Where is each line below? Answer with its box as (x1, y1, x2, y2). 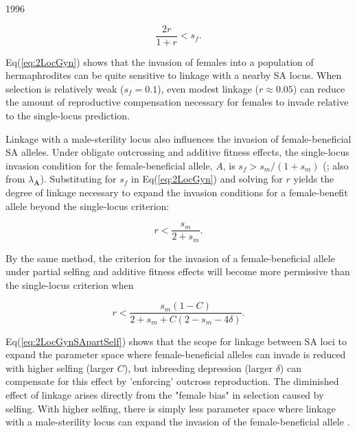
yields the (293, 172, 334, 186)
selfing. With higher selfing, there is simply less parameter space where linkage (5, 401, 336, 415)
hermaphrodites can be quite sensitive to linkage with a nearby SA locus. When (5, 68, 342, 82)
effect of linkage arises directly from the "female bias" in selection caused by (5, 387, 324, 401)
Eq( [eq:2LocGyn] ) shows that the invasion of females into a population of (5, 54, 314, 69)
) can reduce (292, 81, 345, 95)
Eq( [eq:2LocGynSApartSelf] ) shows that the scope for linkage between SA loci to (5, 333, 347, 348)
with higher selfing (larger (5, 360, 115, 375)
